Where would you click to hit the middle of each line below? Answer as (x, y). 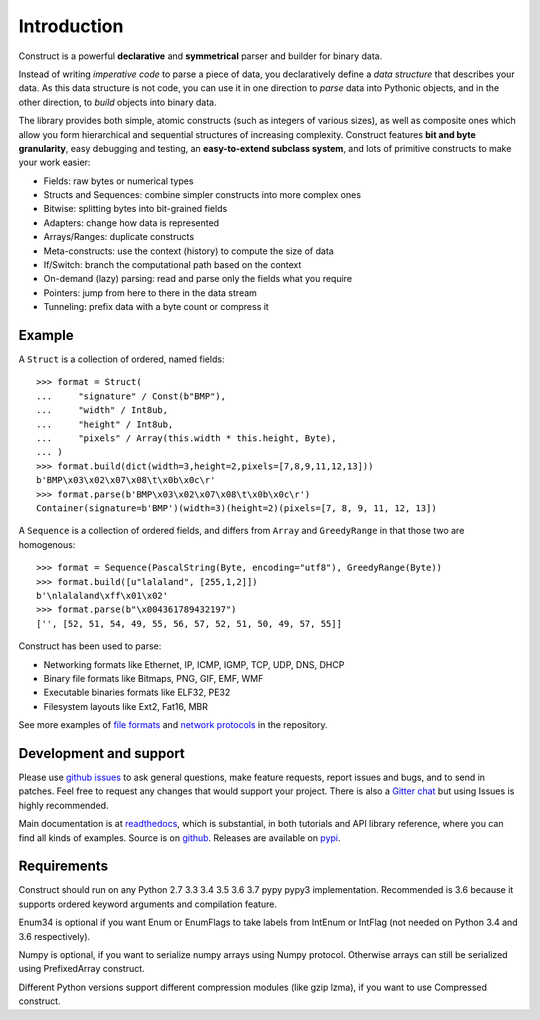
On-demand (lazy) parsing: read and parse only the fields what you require (198, 279)
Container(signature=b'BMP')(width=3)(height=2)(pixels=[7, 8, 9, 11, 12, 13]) (236, 508)
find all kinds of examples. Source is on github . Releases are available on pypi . (179, 837)
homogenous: (47, 544)
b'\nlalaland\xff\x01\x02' (102, 595)
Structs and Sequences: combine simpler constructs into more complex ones (202, 195)
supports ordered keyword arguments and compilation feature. (147, 904)
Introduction (71, 26)
